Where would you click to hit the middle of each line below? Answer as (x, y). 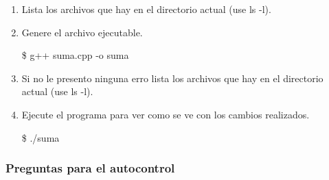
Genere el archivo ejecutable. (82, 32)
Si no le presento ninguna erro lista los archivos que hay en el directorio (172, 78)
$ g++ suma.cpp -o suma (75, 55)
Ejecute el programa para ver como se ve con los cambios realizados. (166, 114)
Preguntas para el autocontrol (90, 168)
